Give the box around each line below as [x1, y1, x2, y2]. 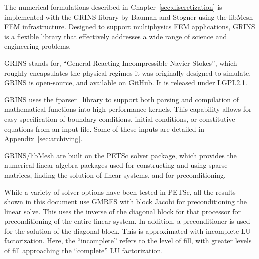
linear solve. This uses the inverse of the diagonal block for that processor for [4, 206, 241, 216]
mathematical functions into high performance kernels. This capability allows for [4, 104, 252, 114]
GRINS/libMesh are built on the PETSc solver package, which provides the [4, 150, 237, 160]
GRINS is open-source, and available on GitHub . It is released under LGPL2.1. [4, 77, 247, 88]
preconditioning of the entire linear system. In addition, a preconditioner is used [4, 216, 250, 226]
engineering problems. [4, 41, 71, 51]
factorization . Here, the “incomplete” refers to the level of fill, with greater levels [4, 235, 252, 246]
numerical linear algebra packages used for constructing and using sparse [4, 160, 228, 170]
